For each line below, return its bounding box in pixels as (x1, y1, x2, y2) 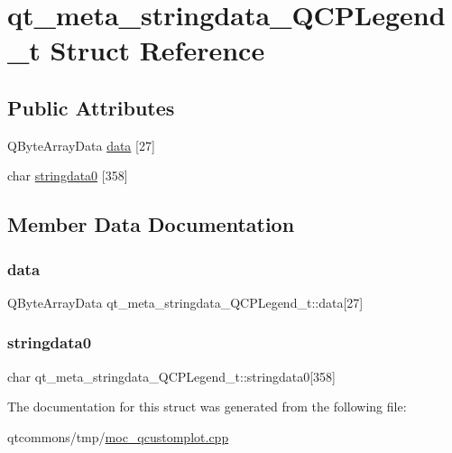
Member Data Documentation (7, 210, 295, 238)
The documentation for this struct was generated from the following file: (7, 397, 407, 416)
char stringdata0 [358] (7, 166, 128, 185)
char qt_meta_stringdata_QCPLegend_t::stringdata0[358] (7, 366, 336, 385)
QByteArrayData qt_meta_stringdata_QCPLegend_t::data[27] (7, 292, 364, 311)
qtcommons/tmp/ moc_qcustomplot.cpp (7, 427, 229, 446)
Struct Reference (50, 32, 265, 69)
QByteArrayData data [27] (7, 135, 155, 154)
